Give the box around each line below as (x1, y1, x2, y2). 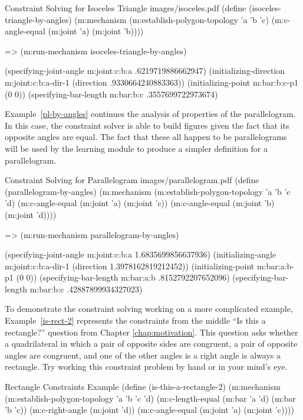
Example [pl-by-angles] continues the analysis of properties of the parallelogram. (5, 108, 296, 120)
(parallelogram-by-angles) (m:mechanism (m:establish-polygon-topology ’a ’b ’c (5, 185, 291, 197)
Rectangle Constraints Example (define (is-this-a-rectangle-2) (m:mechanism (5, 380, 281, 393)
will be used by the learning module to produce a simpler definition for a (5, 142, 268, 154)
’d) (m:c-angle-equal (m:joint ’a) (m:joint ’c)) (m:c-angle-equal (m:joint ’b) (5, 197, 275, 209)
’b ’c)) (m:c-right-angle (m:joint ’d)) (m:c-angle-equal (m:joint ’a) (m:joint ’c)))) (5, 403, 294, 416)
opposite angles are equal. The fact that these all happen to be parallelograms (5, 131, 287, 143)
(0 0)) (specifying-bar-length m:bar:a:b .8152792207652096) (16, 271, 230, 284)
